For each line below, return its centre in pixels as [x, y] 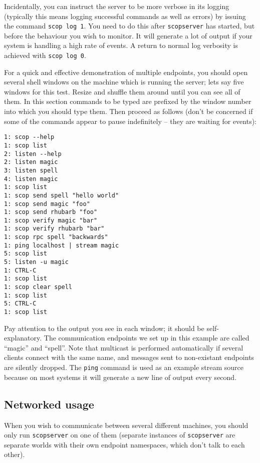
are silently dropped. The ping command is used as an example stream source [124, 367]
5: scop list [26, 254]
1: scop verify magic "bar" [51, 220]
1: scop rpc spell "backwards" [56, 237]
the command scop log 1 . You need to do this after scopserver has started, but [129, 26]
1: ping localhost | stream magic [62, 245]
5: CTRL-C [20, 304]
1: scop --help [29, 137]
